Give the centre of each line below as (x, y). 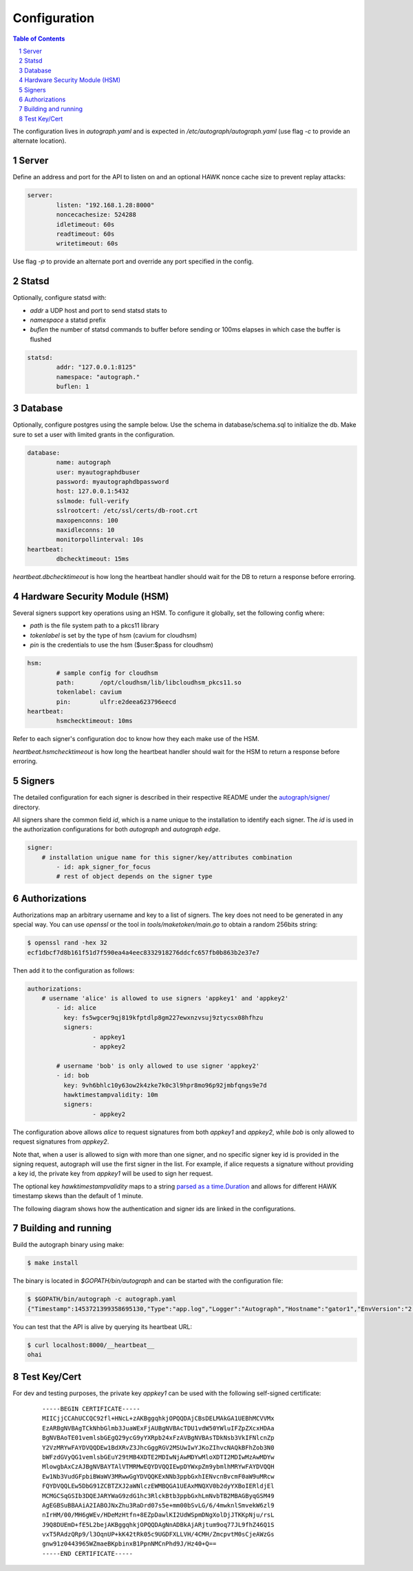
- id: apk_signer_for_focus (104, 867)
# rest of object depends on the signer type (134, 876)
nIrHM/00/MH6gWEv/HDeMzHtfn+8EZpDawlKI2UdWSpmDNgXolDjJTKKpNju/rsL (158, 1515)
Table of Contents (39, 39)
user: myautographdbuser (98, 472)
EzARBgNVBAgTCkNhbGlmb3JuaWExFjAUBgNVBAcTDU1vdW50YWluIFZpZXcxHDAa (158, 1428)
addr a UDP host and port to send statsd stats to (99, 310)
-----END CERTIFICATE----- (88, 1553)
